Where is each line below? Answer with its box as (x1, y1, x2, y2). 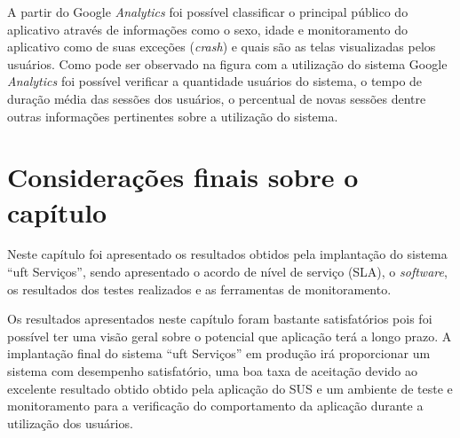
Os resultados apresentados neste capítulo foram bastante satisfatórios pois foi (7, 309, 432, 328)
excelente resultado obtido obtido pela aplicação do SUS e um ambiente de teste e (7, 379, 453, 397)
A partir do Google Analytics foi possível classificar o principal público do (7, 3, 408, 20)
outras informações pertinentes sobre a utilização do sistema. (7, 106, 338, 125)
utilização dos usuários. (7, 413, 133, 432)
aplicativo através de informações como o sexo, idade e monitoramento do (7, 20, 408, 38)
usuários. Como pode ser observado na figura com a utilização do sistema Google (7, 54, 448, 73)
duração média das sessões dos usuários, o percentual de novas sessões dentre (7, 89, 426, 107)
